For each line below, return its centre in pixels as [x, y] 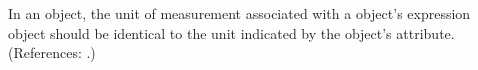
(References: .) [52, 52]
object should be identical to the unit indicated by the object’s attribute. [231, 32]
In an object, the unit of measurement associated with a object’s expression [239, 13]
